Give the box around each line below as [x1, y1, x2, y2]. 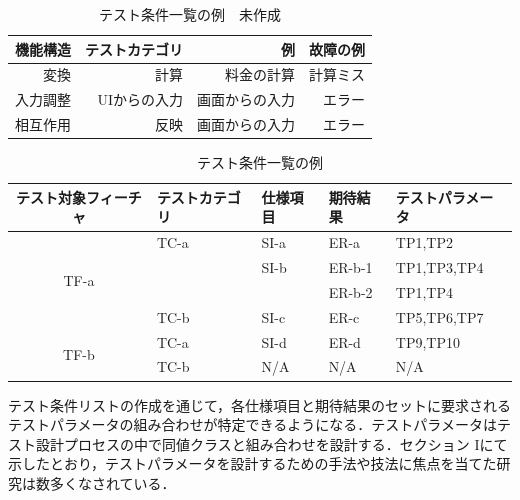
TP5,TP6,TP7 [395, 306, 484, 327]
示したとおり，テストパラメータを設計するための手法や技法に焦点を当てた [8, 453, 497, 474]
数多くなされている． [35, 472, 176, 493]
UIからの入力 [97, 89, 183, 110]
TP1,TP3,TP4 [395, 257, 484, 278]
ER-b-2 [328, 281, 373, 302]
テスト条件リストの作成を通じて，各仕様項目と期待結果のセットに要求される [8, 394, 512, 415]
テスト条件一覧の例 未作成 [99, 4, 281, 24]
